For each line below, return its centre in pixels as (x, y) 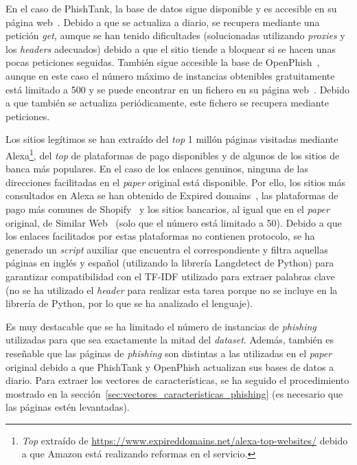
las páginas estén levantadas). (68, 407)
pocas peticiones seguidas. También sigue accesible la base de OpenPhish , (163, 62)
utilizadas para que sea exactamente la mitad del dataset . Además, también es (170, 340)
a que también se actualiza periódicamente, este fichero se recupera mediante (167, 103)
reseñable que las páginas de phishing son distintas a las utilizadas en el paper (169, 353)
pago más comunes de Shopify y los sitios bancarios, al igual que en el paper (168, 208)
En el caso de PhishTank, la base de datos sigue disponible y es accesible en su (171, 8)
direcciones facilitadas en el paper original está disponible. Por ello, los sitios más (175, 182)
